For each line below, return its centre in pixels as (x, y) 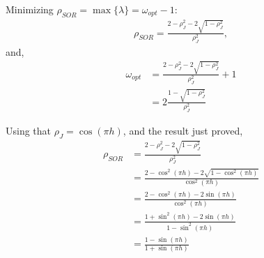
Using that (29, 130)
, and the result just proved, (183, 130)
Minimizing (30, 9)
